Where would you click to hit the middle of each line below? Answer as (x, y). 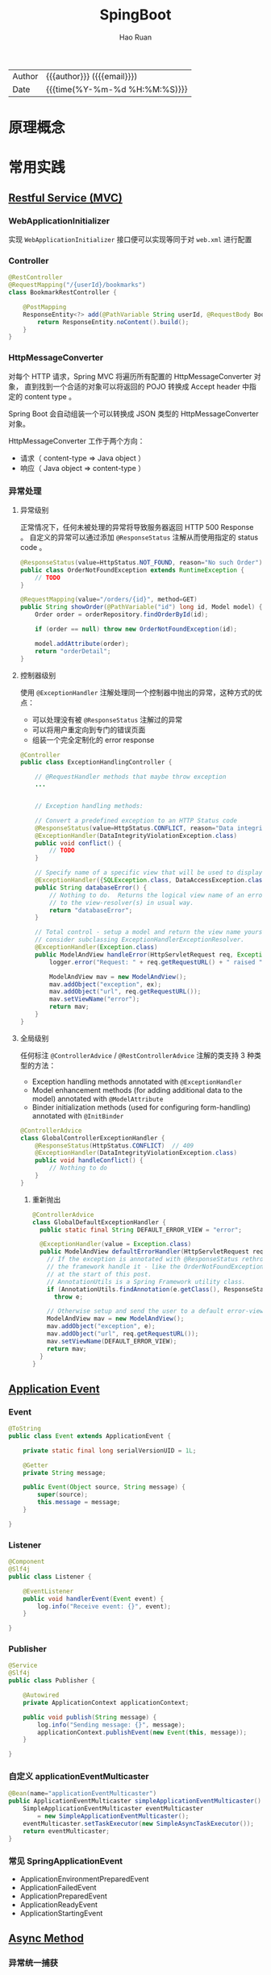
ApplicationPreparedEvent (63, 1896)
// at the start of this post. (99, 1274)
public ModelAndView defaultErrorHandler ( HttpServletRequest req (151, 1252)
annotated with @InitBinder (78, 1115)
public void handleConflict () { (89, 1160)
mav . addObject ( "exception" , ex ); (106, 984)
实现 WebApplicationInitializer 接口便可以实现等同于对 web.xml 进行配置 (130, 239)
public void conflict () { (79, 843)
